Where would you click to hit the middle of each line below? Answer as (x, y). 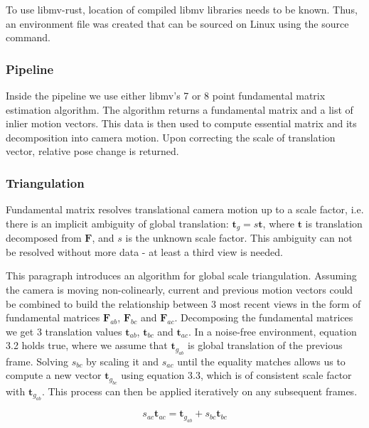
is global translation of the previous (265, 345)
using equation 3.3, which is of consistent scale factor (236, 375)
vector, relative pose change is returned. (92, 151)
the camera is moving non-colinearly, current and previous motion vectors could (180, 290)
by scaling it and (123, 361)
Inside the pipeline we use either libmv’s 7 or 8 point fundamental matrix (166, 95)
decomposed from (44, 238)
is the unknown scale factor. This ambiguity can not (239, 238)
